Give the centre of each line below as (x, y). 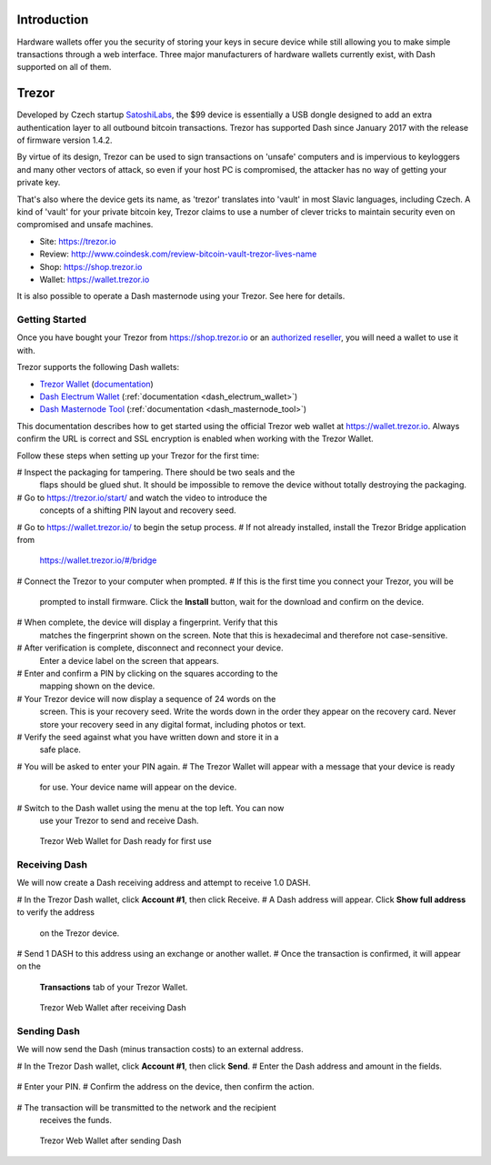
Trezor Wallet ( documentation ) (96, 384)
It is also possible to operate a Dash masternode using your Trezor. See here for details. (181, 296)
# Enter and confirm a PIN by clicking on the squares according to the (147, 674)
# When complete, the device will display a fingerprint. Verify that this (147, 622)
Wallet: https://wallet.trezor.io (95, 279)
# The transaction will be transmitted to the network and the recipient (146, 1107)
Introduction (53, 20)
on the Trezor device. (80, 933)
